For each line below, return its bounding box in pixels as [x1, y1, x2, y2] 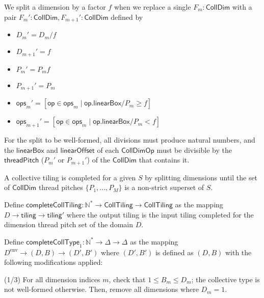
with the [225, 247, 252, 257]
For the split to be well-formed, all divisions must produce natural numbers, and [4, 134, 255, 145]
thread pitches [38, 182, 83, 193]
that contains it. [139, 154, 190, 165]
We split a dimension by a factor [4, 2, 106, 12]
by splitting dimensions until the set [145, 172, 258, 182]
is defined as [155, 247, 194, 257]
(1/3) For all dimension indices [4, 274, 100, 284]
